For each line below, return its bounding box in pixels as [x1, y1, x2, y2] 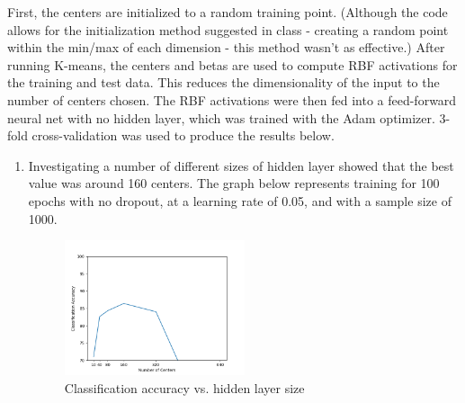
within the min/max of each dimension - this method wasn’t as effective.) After [7, 38, 445, 57]
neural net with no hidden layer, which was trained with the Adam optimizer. [7, 108, 435, 127]
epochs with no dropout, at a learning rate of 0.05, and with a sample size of [28, 191, 452, 210]
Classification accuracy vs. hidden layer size [64, 378, 305, 397]
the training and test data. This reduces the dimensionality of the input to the [7, 73, 440, 92]
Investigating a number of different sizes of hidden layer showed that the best [28, 156, 454, 175]
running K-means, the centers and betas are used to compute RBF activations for [7, 55, 458, 74]
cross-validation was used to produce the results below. [31, 126, 335, 145]
